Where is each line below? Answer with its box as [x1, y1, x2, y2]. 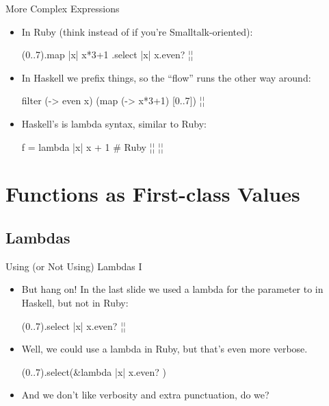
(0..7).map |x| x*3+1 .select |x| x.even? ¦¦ [21, 47, 194, 62]
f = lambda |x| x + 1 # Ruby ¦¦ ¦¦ [21, 139, 163, 154]
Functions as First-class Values [5, 180, 300, 208]
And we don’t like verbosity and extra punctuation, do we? [21, 387, 269, 402]
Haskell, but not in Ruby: [21, 295, 129, 309]
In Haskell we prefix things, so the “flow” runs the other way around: [21, 70, 311, 84]
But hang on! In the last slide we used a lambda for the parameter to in [21, 282, 324, 296]
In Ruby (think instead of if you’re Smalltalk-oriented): [21, 24, 253, 38]
